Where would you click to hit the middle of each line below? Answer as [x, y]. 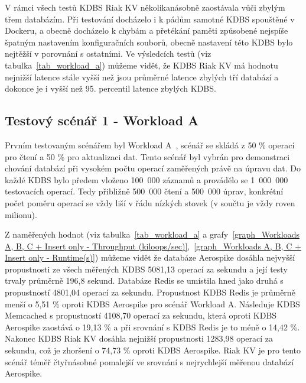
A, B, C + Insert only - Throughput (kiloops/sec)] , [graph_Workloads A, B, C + [153, 246]
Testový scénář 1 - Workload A [102, 120]
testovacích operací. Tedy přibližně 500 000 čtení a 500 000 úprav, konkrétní [144, 191]
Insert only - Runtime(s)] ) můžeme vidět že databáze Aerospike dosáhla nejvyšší [150, 257]
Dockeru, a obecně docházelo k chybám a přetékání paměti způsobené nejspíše [147, 30]
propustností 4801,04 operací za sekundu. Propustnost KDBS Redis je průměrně [150, 292]
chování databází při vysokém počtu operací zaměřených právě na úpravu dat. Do [153, 168]
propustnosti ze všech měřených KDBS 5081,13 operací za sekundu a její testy [146, 269]
